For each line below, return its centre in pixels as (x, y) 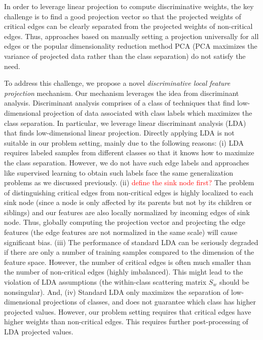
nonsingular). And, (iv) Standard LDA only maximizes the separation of (117, 292)
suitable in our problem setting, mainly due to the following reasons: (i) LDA (124, 142)
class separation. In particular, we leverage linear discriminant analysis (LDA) (125, 123)
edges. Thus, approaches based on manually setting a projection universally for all (131, 36)
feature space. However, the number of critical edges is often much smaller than (127, 262)
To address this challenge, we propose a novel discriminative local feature (117, 83)
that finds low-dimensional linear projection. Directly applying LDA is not (119, 133)
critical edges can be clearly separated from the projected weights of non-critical (128, 26)
